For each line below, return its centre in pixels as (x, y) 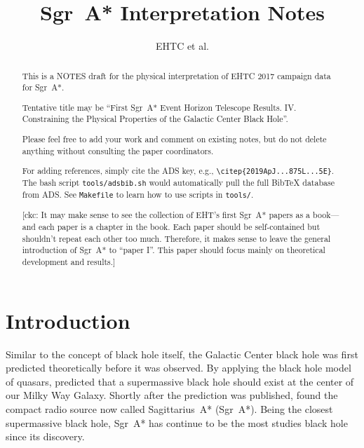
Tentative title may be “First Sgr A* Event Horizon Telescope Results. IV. (159, 107)
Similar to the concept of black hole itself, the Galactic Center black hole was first (182, 354)
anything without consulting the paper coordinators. (118, 150)
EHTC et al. (182, 46)
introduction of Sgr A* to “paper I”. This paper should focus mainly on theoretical (174, 250)
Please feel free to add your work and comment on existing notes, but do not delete (174, 138)
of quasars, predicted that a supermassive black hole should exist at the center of (180, 381)
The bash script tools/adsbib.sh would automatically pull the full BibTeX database (178, 183)
